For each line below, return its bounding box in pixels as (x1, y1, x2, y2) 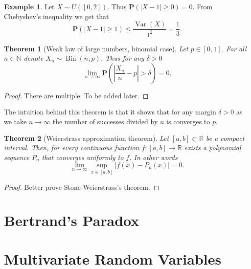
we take (4, 116, 27, 126)
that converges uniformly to (42, 152, 124, 162)
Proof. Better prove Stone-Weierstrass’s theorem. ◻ (4, 181, 160, 192)
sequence (4, 152, 29, 162)
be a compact (206, 133, 245, 143)
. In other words (129, 152, 178, 162)
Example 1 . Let (4, 1, 55, 11)
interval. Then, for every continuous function (4, 142, 139, 153)
